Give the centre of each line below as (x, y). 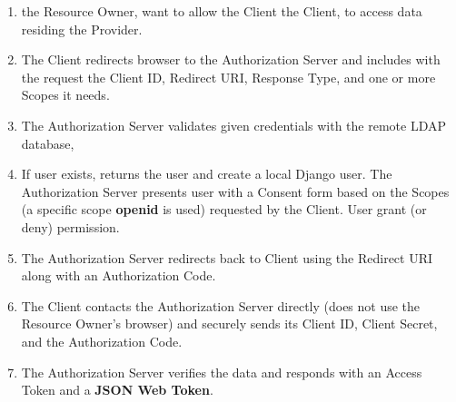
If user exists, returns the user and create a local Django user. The (207, 174)
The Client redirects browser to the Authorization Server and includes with (231, 59)
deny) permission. (70, 226)
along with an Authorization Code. (119, 275)
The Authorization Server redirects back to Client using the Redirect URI (227, 257)
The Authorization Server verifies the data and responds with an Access (222, 372)
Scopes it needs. (65, 95)
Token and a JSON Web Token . (117, 390)
